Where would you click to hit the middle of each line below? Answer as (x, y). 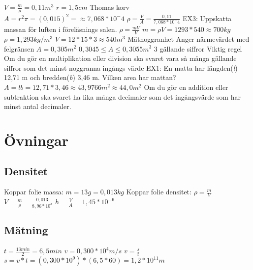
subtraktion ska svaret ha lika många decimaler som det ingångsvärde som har (122, 96)
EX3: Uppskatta (207, 18)
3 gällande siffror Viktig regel (198, 48)
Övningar (36, 140)
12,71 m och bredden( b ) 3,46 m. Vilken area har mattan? (90, 77)
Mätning (26, 230)
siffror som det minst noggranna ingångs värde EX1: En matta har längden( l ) (121, 67)
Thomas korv (110, 7)
